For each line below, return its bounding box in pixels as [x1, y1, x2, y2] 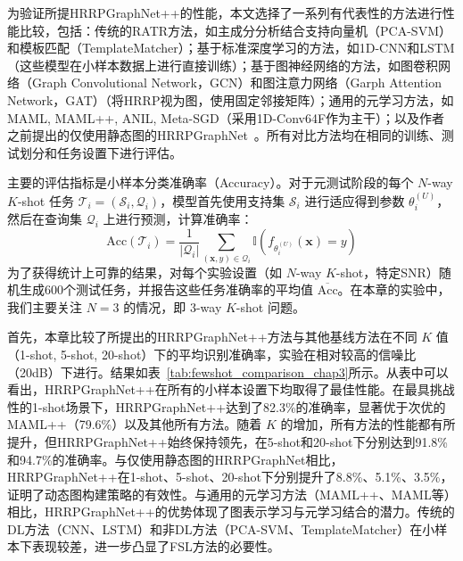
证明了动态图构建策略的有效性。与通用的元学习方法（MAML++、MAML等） [7, 484, 457, 503]
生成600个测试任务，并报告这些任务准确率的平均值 [19, 280, 313, 299]
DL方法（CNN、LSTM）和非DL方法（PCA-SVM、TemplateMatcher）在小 [7, 519, 435, 538]
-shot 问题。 [236, 297, 305, 316]
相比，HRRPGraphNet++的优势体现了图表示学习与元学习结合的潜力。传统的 [7, 502, 455, 521]
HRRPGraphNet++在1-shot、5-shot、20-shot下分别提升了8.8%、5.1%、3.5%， [7, 467, 453, 486]
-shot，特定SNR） [335, 262, 439, 281]
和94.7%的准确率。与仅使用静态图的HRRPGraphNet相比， [7, 450, 343, 468]
